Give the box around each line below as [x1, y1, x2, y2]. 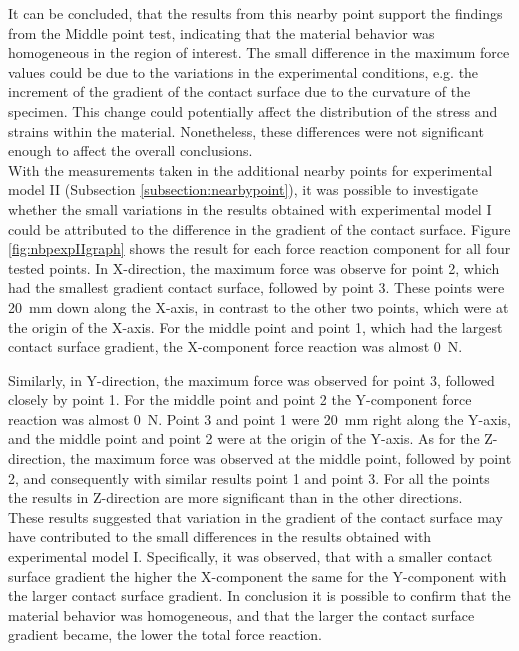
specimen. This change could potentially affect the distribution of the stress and [8, 100, 498, 121]
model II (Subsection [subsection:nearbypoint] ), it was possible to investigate [8, 179, 478, 200]
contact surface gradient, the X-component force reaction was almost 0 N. [8, 336, 463, 357]
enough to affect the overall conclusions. [8, 140, 253, 161]
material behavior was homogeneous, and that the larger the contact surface [8, 604, 475, 625]
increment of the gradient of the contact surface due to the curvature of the [8, 81, 471, 102]
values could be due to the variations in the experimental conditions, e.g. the [8, 61, 479, 82]
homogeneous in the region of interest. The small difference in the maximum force [8, 42, 510, 63]
